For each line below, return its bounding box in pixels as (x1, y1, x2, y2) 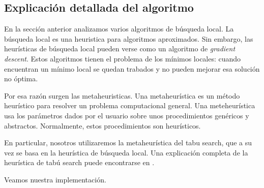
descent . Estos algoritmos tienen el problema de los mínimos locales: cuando (4, 53, 241, 64)
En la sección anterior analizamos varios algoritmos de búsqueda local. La (4, 23, 234, 34)
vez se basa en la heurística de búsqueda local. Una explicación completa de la (4, 147, 248, 158)
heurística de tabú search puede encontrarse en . (4, 157, 155, 168)
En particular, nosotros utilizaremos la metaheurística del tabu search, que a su (4, 137, 252, 148)
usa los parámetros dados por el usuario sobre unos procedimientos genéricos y (4, 110, 249, 120)
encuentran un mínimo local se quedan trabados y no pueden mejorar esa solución (4, 63, 260, 74)
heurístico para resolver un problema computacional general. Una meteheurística (4, 100, 255, 111)
